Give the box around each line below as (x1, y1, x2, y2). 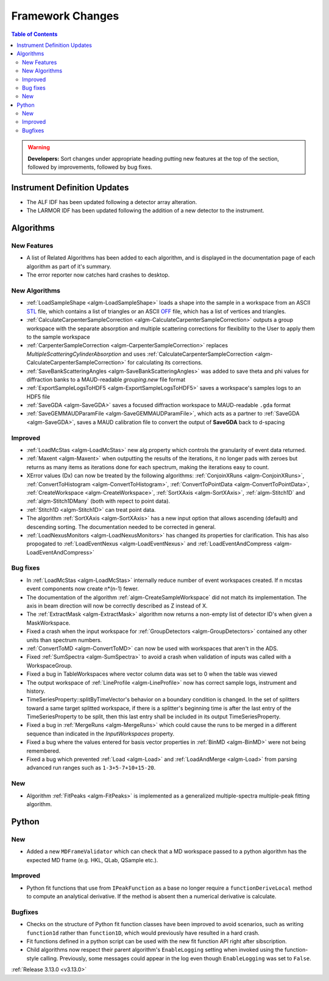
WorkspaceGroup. (26, 662, 73, 669)
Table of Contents (11, 30, 58, 38)
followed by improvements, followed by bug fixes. (27, 163, 152, 171)
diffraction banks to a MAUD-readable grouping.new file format (26, 375, 186, 383)
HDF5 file (26, 393, 51, 400)
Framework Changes (11, 9, 119, 23)
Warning (27, 144, 50, 151)
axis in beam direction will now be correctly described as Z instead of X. (26, 602, 208, 609)
